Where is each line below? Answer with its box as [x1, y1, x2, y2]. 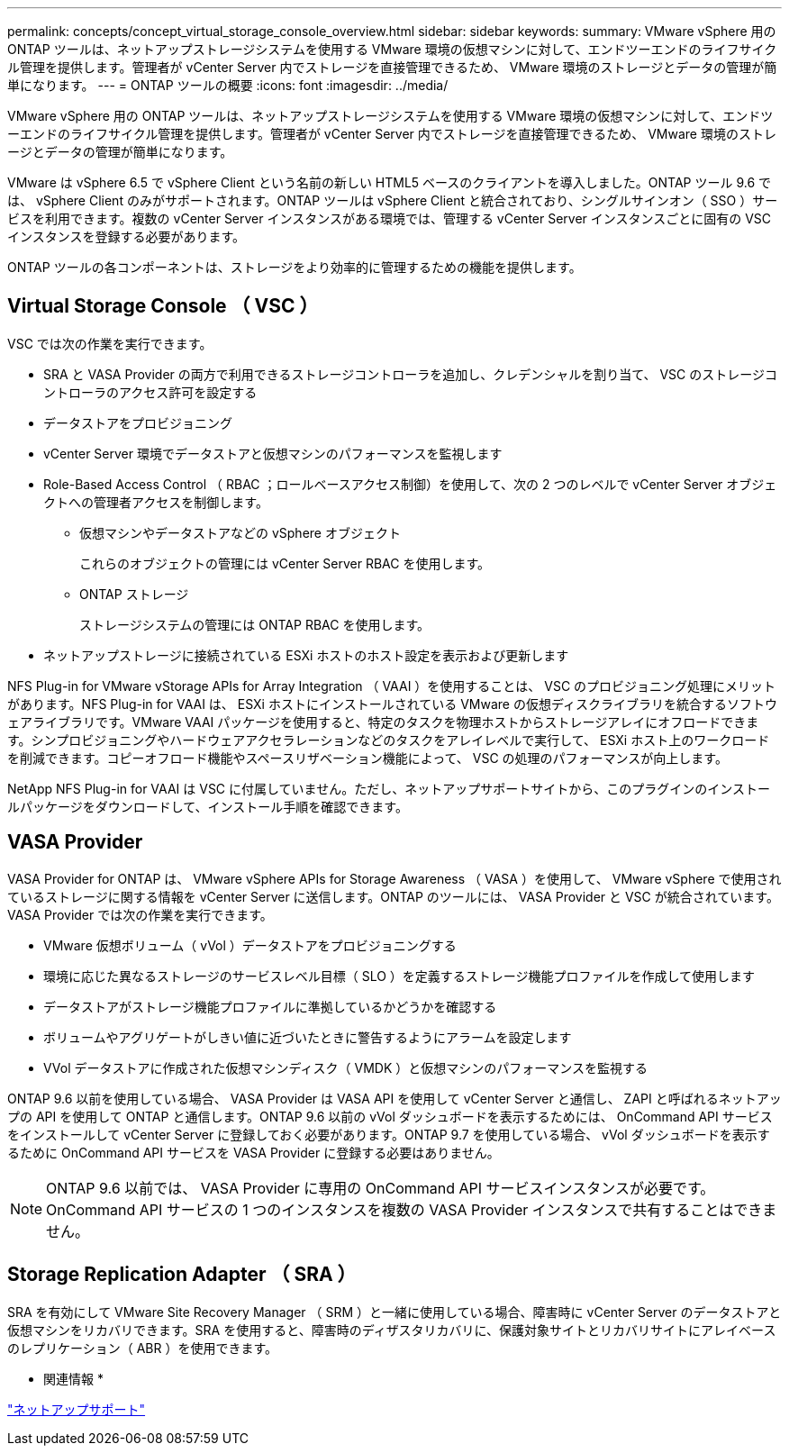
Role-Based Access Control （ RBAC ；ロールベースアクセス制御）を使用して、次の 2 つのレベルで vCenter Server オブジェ [43, 476, 777, 492]
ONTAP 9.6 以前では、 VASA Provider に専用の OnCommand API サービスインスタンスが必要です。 [46, 1178, 715, 1197]
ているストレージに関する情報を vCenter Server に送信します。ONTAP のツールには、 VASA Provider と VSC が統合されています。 [7, 888, 779, 904]
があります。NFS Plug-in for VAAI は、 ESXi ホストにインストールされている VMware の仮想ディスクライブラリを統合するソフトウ [7, 695, 777, 712]
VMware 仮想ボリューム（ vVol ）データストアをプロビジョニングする [43, 937, 457, 953]
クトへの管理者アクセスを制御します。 [43, 494, 268, 510]
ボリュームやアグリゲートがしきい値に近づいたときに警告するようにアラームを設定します [43, 1029, 572, 1045]
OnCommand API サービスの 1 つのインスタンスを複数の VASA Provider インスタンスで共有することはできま [46, 1200, 777, 1219]
